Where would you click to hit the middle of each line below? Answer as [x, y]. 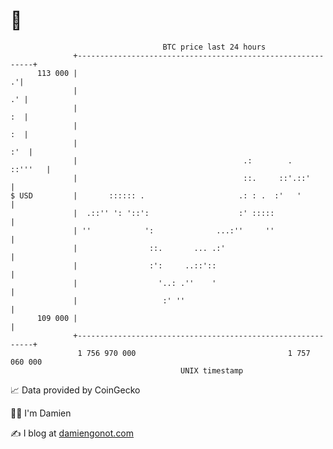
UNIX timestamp [212, 370]
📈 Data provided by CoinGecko [75, 390]
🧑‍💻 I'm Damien [41, 413]
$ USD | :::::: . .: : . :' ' [156, 195]
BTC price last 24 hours [214, 47]
